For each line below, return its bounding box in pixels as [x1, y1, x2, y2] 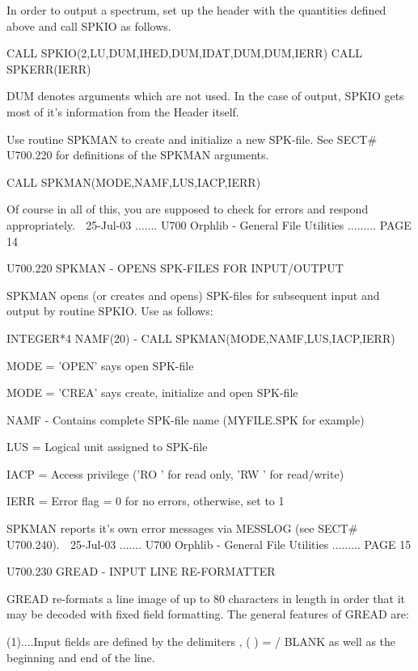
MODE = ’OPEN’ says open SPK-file [6, 357, 194, 373]
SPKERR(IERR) [6, 60, 91, 77]
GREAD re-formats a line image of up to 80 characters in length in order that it [6, 589, 406, 606]
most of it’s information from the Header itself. [6, 103, 239, 120]
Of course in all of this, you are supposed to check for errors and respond [6, 200, 369, 217]
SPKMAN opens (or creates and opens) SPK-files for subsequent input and [6, 286, 380, 303]
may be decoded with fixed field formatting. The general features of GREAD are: [6, 606, 409, 622]
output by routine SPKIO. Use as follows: [6, 302, 213, 319]
